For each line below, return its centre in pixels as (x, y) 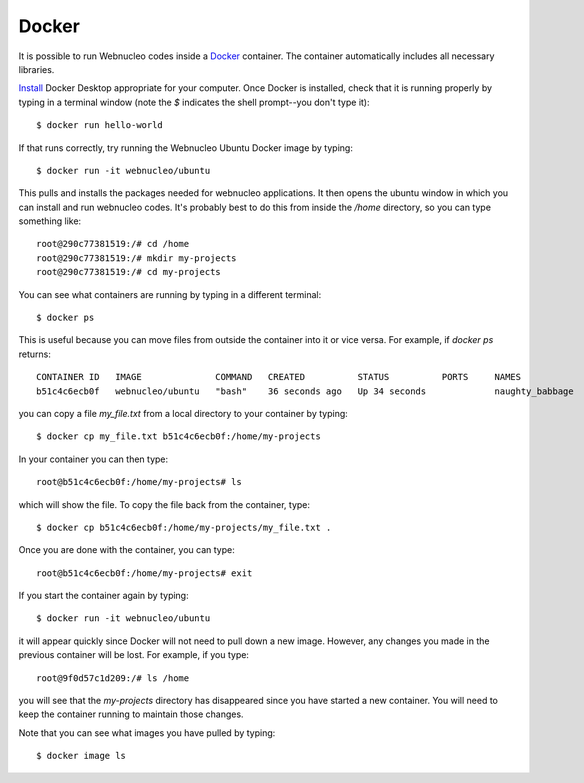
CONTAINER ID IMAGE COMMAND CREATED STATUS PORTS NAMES (279, 377)
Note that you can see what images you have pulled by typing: (147, 732)
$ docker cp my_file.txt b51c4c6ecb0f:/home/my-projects (179, 436)
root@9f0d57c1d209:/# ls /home (113, 678)
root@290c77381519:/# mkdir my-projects (136, 258)
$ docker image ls (81, 756)
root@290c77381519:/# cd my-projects (129, 272)
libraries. (36, 69)
